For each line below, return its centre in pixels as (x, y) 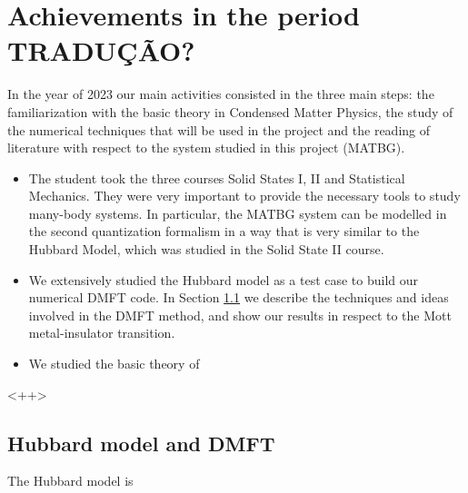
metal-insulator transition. (102, 333)
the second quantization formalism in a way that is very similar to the (224, 231)
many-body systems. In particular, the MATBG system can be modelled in (238, 213)
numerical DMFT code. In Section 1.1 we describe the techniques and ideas (239, 297)
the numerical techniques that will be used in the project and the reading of (219, 129)
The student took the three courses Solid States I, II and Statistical (217, 177)
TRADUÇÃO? (101, 50)
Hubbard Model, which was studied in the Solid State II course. (206, 249)
